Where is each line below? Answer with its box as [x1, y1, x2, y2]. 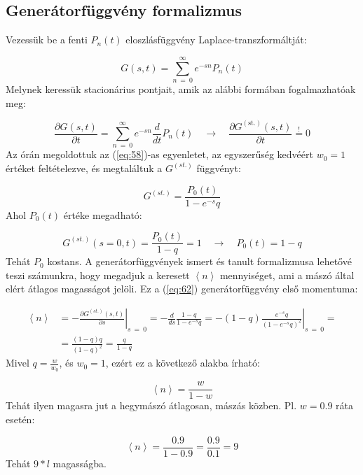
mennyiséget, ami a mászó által [219, 267, 355, 282]
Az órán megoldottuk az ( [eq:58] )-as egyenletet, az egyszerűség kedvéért [6, 147, 313, 162]
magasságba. [53, 455, 107, 470]
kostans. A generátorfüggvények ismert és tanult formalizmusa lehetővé [47, 254, 352, 269]
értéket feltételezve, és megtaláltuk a [6, 160, 163, 175]
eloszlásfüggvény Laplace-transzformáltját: [125, 32, 307, 47]
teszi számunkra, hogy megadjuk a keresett [6, 267, 190, 282]
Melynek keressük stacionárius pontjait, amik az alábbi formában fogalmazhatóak [6, 81, 356, 96]
